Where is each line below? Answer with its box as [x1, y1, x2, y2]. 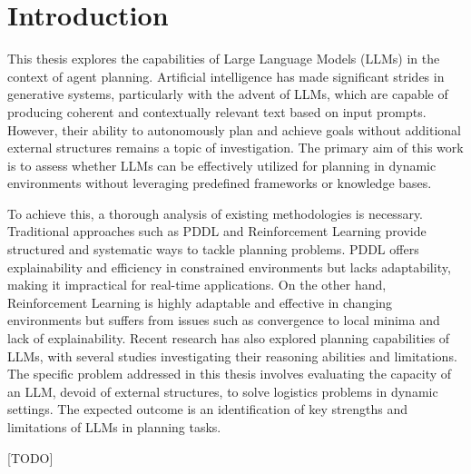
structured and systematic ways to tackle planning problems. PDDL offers [7, 240, 419, 259]
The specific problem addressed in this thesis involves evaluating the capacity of [7, 364, 452, 383]
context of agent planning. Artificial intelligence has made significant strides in [7, 66, 445, 85]
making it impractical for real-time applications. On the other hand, [7, 275, 387, 294]
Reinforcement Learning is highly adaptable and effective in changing [7, 292, 393, 311]
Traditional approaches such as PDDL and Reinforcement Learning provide [7, 222, 427, 241]
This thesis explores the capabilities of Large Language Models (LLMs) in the [7, 49, 440, 68]
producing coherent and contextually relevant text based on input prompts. [7, 102, 427, 121]
